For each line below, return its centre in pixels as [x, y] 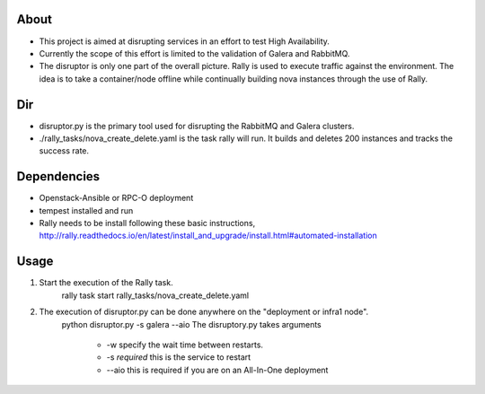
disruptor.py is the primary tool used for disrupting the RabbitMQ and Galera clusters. [197, 126]
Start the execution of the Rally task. [106, 283]
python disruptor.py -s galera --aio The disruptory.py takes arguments [192, 324]
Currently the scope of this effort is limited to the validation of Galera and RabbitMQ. [194, 53]
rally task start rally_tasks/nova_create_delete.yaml [155, 295]
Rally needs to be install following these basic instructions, [147, 223]
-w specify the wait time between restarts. [185, 345]
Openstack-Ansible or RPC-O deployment [116, 198]
